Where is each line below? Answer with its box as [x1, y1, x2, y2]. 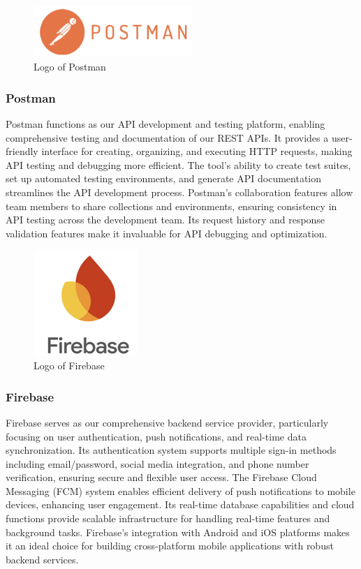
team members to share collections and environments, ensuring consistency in [6, 198, 337, 213]
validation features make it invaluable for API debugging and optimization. [6, 226, 327, 240]
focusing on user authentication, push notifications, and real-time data [6, 429, 307, 443]
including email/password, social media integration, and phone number [6, 456, 309, 471]
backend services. [6, 552, 79, 566]
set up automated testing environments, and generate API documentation [6, 171, 322, 186]
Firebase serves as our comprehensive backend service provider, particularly [6, 415, 329, 429]
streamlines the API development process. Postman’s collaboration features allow [6, 184, 353, 199]
